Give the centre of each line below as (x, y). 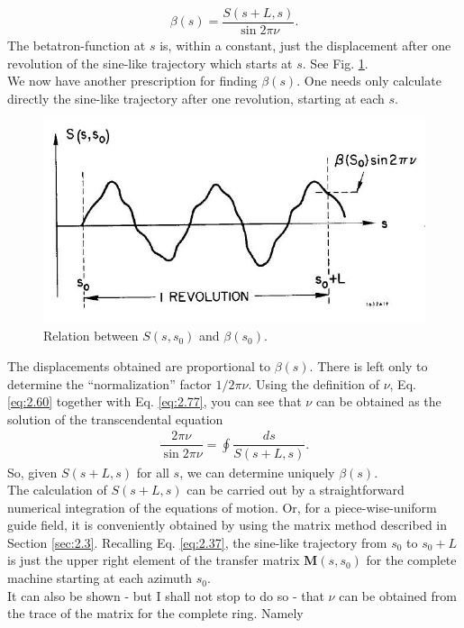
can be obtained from (398, 595)
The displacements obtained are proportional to (139, 366)
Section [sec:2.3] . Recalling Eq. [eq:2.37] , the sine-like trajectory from (197, 542)
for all (153, 472)
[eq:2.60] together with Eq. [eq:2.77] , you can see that (155, 401)
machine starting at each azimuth (100, 578)
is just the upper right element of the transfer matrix (154, 560)
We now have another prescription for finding (132, 81)
